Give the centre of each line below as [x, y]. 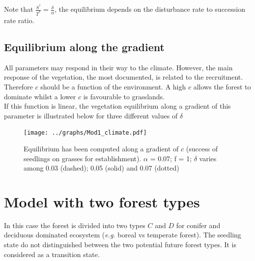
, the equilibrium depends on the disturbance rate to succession [150, 9]
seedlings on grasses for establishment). [83, 158]
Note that [19, 9]
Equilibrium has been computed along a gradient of [101, 148]
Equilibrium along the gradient [84, 46]
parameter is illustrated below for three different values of [91, 115]
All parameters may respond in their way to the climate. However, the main [118, 67]
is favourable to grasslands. [124, 96]
